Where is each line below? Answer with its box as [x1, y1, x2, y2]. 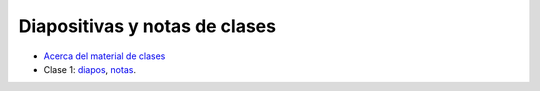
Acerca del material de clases [43, 50, 166, 62]
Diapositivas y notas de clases [18, 15, 277, 37]
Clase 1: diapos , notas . [43, 63, 137, 75]
